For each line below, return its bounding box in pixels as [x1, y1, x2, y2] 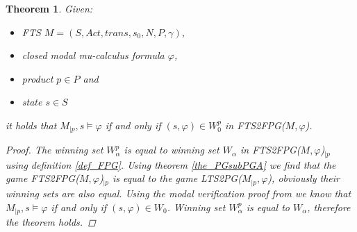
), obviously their [267, 171, 340, 185]
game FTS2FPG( [6, 171, 79, 185]
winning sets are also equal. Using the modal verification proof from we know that [6, 185, 351, 200]
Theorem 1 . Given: [6, 1, 93, 15]
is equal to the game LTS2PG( [113, 171, 242, 185]
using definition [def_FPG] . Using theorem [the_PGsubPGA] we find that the [6, 157, 336, 172]
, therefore [307, 199, 351, 214]
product [22, 71, 53, 85]
